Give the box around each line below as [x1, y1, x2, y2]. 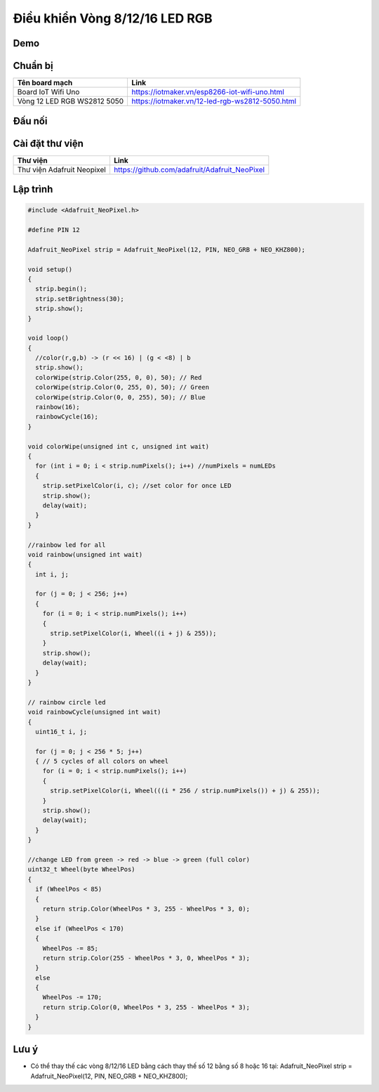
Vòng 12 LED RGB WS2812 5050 [17, 96, 124, 106]
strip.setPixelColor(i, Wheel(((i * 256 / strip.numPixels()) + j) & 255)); [50, 787, 321, 795]
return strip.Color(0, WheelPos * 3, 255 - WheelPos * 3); [42, 1003, 251, 1011]
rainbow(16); [35, 403, 80, 411]
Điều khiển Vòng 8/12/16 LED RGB [13, 11, 213, 26]
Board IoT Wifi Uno [17, 87, 80, 97]
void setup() [27, 265, 73, 274]
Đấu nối [13, 115, 48, 127]
